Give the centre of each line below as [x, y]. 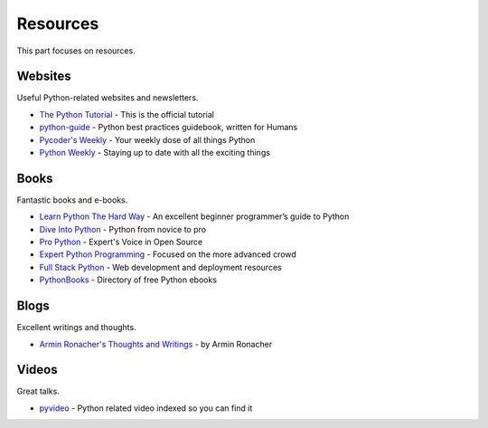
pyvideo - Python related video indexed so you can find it [146, 408]
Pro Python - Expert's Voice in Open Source [121, 242]
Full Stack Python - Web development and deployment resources [160, 267]
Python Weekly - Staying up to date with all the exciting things [155, 153]
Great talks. [38, 391]
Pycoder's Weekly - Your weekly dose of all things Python [147, 139]
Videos [37, 370]
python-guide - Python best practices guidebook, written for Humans [169, 128]
